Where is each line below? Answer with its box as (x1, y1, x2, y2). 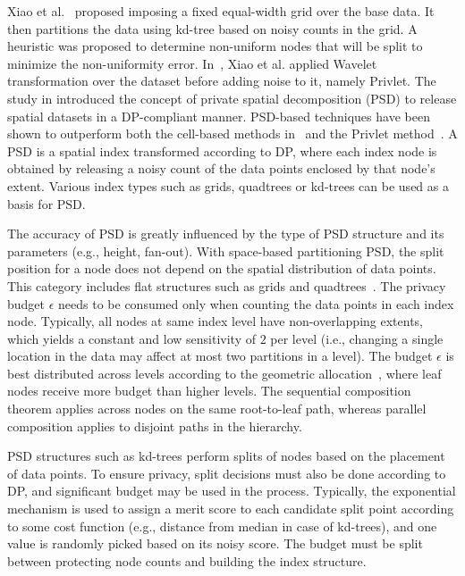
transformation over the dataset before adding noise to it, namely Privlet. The (7, 71, 436, 90)
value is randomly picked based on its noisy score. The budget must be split (7, 534, 423, 553)
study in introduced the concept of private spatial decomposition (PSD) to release (7, 88, 457, 107)
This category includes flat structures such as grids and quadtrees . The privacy (7, 276, 446, 295)
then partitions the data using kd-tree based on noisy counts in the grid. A (7, 19, 418, 38)
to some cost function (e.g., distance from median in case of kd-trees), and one (7, 516, 437, 535)
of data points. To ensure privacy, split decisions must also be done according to (7, 463, 446, 482)
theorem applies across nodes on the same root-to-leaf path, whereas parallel (7, 399, 427, 418)
